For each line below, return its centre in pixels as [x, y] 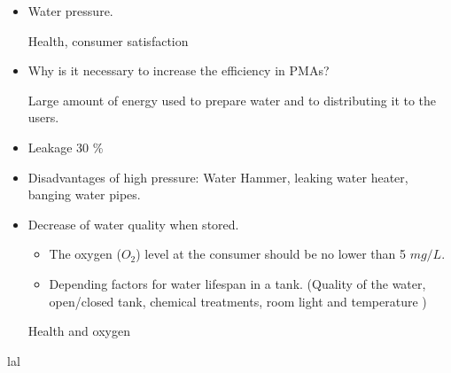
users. [43, 117]
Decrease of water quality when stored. [133, 224]
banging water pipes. [84, 194]
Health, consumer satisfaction [108, 40]
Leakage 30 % [66, 147]
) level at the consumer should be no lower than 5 [271, 254]
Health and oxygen [79, 331]
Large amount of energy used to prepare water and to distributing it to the [232, 100]
